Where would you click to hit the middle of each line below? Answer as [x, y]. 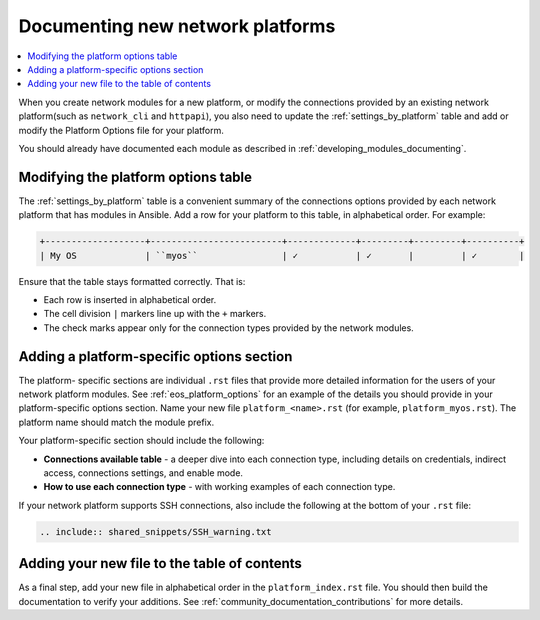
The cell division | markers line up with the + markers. [155, 314]
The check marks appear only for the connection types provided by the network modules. [228, 327]
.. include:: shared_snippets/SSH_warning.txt [155, 531]
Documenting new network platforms [177, 26]
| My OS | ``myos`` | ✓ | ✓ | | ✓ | [282, 255]
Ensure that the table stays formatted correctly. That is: [132, 281]
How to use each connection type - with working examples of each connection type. [219, 487]
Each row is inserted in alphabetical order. [130, 299]
